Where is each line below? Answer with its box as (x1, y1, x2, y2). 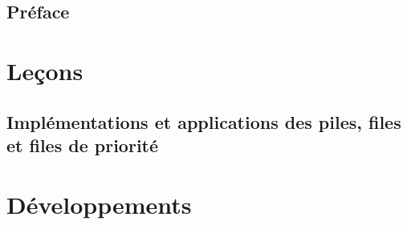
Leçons (6, 54, 83, 86)
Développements (6, 187, 192, 220)
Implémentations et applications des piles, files (6, 109, 401, 134)
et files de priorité (6, 132, 159, 157)
